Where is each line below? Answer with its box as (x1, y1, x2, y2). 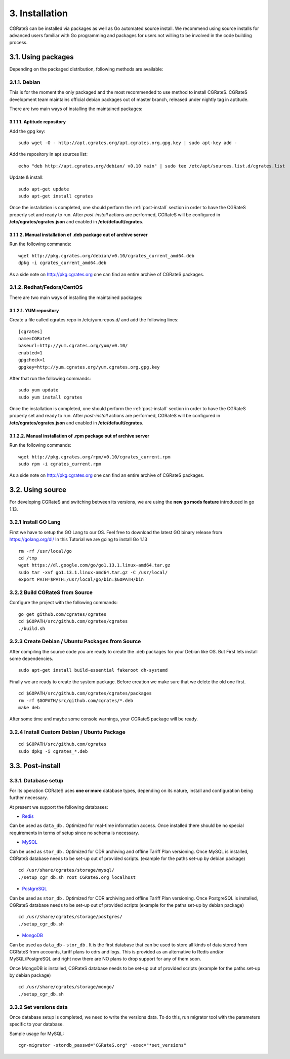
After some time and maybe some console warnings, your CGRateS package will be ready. (9, 716, 198, 722)
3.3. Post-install (9, 762, 61, 770)
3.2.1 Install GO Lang (9, 518, 61, 525)
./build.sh (18, 625, 46, 632)
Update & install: (9, 174, 44, 180)
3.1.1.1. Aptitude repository (9, 119, 66, 125)
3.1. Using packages (9, 53, 74, 61)
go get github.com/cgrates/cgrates (18, 611, 107, 617)
